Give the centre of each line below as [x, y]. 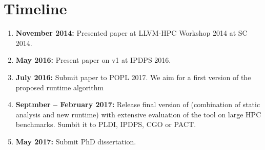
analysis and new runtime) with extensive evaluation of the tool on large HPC [138, 114]
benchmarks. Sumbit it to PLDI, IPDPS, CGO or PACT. [106, 124]
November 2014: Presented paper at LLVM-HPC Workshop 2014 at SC [131, 33]
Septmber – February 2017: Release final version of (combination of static [138, 104]
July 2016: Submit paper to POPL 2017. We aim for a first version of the [133, 77]
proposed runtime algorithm [60, 87]
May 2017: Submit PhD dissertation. [76, 141]
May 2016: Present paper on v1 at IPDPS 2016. [93, 60]
